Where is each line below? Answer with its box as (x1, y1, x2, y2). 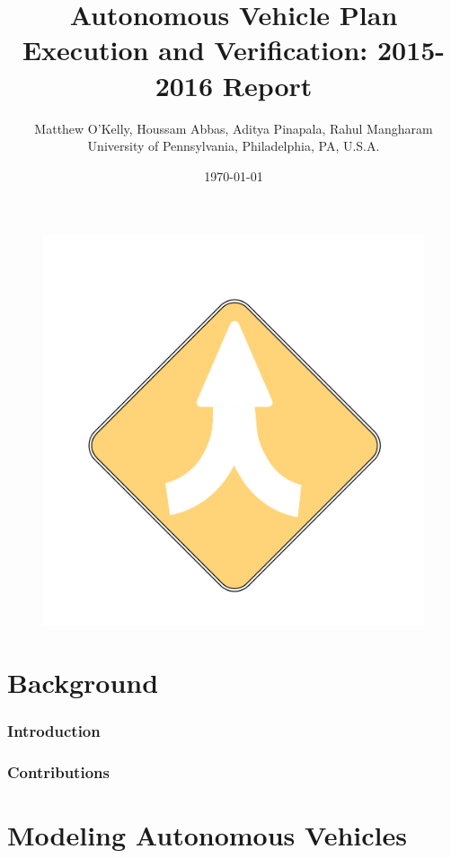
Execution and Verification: (22, 31, 368, 68)
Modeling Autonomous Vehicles (7, 816, 407, 853)
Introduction (7, 719, 101, 741)
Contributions (7, 760, 110, 783)
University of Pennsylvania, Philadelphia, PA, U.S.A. (87, 136, 380, 155)
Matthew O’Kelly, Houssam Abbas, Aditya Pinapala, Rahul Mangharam (34, 118, 433, 137)
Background (7, 663, 159, 700)
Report (222, 66, 313, 103)
